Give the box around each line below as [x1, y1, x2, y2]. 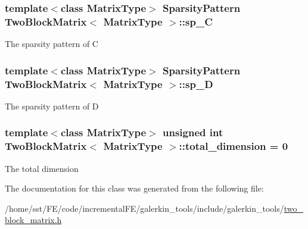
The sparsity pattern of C [5, 37, 98, 50]
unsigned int [163, 125, 223, 140]
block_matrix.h [5, 214, 62, 226]
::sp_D [179, 76, 213, 91]
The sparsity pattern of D [5, 99, 99, 112]
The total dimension [5, 162, 79, 174]
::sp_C [179, 14, 213, 29]
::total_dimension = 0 [179, 139, 288, 153]
